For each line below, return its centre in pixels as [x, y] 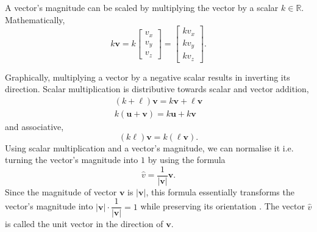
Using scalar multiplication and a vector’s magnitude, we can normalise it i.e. [149, 147]
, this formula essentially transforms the [220, 191]
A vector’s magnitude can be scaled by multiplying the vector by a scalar [142, 7]
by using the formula [187, 160]
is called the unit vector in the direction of [84, 224]
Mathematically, [35, 19]
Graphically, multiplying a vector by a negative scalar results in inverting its [148, 77]
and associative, [34, 126]
